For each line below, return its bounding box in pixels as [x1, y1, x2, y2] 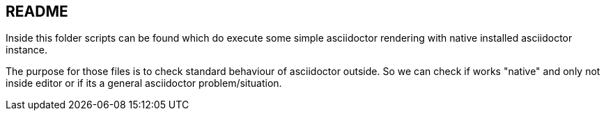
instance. [6, 44, 48, 56]
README [6, 3, 68, 20]
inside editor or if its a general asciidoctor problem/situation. [6, 77, 282, 90]
